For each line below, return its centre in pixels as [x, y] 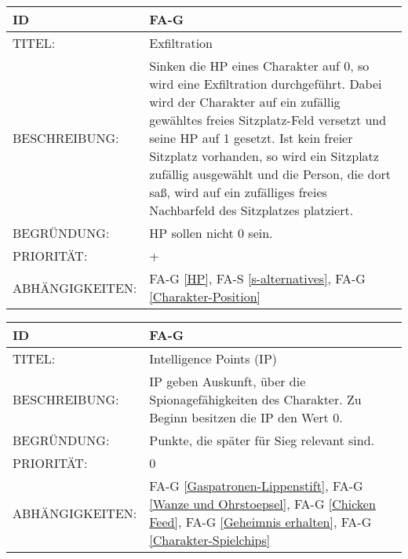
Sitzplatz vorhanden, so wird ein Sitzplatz [264, 156]
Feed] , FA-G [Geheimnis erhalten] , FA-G [260, 522]
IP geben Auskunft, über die [228, 381]
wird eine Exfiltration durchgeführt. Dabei [266, 84]
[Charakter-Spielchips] [210, 540]
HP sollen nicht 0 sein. [211, 233]
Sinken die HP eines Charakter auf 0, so [259, 66]
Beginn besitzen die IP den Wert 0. [246, 417]
